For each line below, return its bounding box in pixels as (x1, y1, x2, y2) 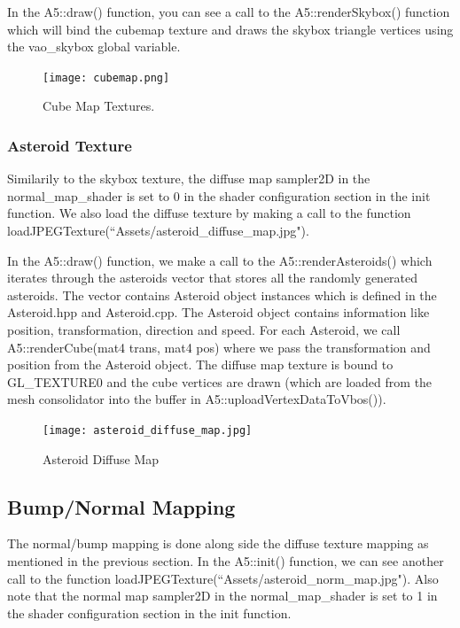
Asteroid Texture (7, 134, 132, 156)
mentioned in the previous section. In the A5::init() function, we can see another (7, 552, 444, 570)
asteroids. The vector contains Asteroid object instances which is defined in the (7, 285, 437, 304)
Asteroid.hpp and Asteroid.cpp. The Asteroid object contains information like (7, 303, 430, 322)
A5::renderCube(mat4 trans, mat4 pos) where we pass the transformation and (7, 337, 431, 356)
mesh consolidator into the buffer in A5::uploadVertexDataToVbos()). (7, 390, 386, 408)
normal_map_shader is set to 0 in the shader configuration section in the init (7, 186, 431, 205)
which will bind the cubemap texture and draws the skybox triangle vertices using (7, 19, 454, 38)
